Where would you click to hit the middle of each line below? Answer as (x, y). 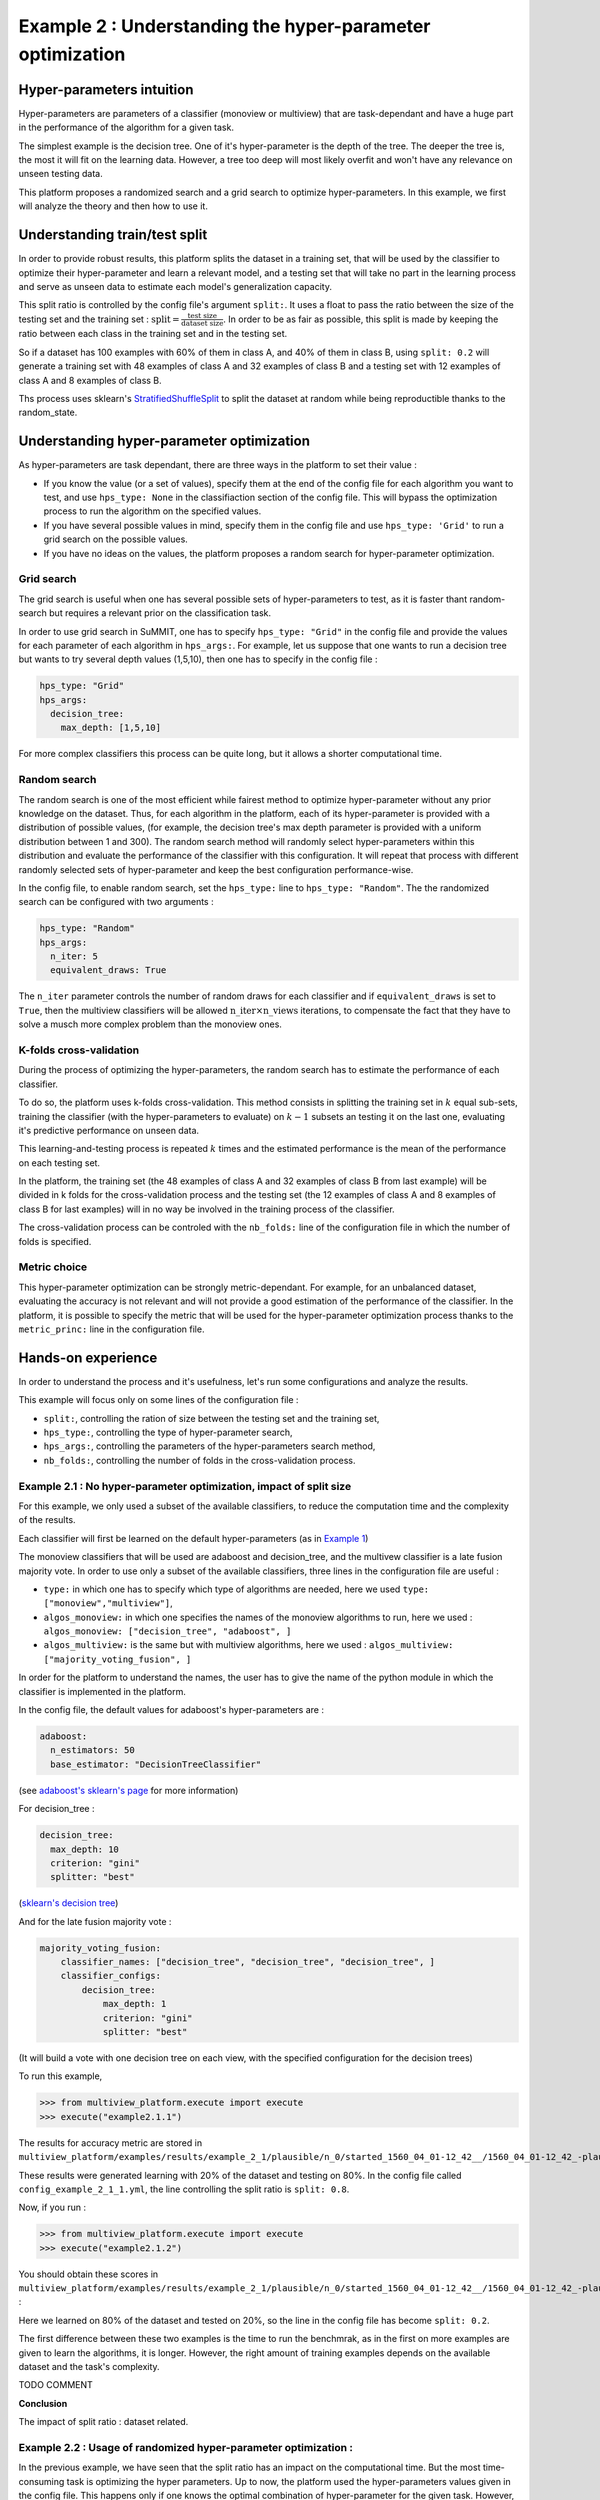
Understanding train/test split (113, 235)
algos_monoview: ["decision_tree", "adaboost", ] (167, 1631)
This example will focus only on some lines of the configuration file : (158, 1400)
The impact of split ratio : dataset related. (103, 2422)
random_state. (48, 412)
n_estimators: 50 (92, 1750)
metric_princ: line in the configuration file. (111, 1329)
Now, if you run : (52, 2207)
